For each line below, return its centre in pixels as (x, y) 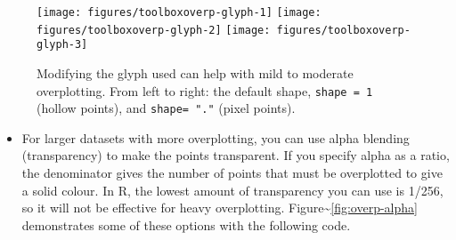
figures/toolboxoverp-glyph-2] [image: (154, 30)
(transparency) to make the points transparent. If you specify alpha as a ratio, (236, 155)
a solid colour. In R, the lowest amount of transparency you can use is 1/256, (232, 190)
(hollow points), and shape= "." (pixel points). (166, 108)
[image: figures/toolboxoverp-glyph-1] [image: (179, 12)
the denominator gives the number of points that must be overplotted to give (232, 173)
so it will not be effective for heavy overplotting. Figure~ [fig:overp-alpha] (220, 208)
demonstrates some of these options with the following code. (186, 224)
